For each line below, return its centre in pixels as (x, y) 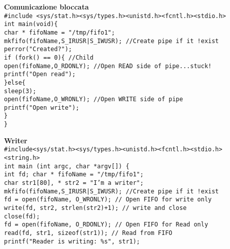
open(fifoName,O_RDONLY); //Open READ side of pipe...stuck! (108, 66)
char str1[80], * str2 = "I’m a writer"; (74, 183)
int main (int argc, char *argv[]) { (67, 166)
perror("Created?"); (38, 49)
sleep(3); (20, 91)
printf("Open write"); (42, 107)
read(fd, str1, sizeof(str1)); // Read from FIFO (88, 233)
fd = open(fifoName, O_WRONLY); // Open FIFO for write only (108, 200)
